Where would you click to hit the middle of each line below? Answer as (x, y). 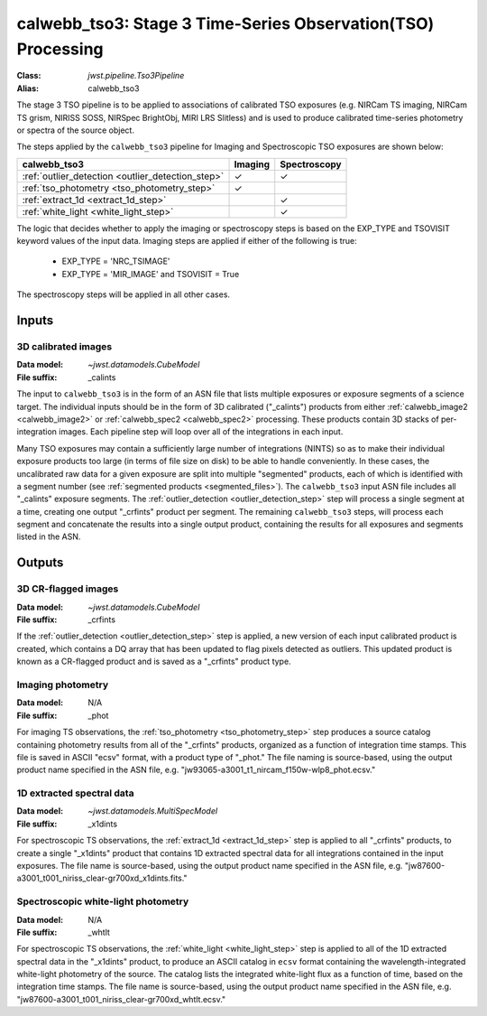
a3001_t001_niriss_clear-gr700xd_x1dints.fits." (102, 878)
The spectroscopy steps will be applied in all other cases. (123, 294)
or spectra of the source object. (76, 130)
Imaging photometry (63, 685)
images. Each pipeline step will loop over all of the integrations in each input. (201, 432)
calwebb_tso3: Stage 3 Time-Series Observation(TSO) (225, 23)
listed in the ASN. (49, 536)
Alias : (28, 88)
